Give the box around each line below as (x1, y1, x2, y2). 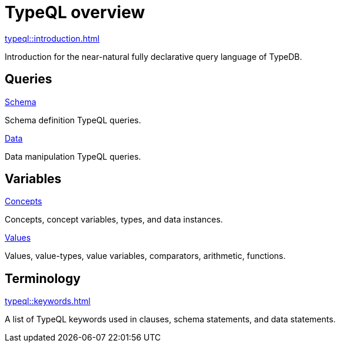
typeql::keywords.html (5, 296, 91, 306)
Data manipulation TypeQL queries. (5, 151, 141, 161)
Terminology (5, 271, 81, 286)
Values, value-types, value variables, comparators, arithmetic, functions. (5, 251, 286, 261)
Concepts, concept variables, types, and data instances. (5, 214, 223, 225)
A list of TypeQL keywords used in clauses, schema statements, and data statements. (5, 314, 336, 325)
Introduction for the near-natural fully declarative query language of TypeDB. (5, 51, 302, 62)
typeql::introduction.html (5, 33, 100, 43)
